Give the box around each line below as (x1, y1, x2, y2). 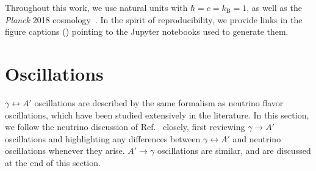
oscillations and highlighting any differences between (5, 132, 201, 145)
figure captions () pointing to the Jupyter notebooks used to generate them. (5, 25, 289, 38)
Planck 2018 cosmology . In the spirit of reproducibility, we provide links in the (5, 13, 303, 26)
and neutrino (232, 132, 281, 145)
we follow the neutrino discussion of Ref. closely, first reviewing (5, 120, 245, 133)
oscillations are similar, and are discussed (157, 144, 311, 157)
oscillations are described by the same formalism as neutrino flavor (34, 96, 284, 109)
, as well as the (246, 1, 302, 13)
